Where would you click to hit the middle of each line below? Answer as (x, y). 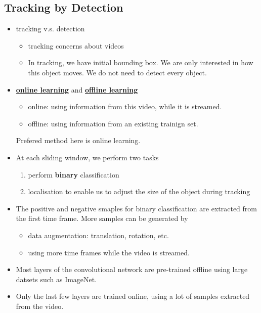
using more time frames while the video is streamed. (109, 252)
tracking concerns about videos (76, 45)
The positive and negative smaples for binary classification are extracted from (136, 208)
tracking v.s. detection (50, 29)
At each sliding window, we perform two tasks (87, 157)
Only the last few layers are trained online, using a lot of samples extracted (133, 296)
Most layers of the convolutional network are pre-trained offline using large (132, 269)
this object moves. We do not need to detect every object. (117, 72)
